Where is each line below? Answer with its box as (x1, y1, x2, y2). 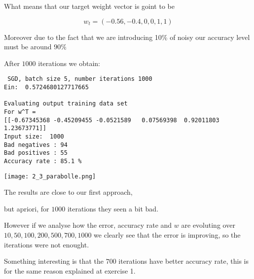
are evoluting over (181, 220, 235, 230)
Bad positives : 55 (4, 149, 68, 157)
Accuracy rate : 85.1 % (4, 157, 82, 165)
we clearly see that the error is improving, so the (94, 230, 241, 240)
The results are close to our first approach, (4, 187, 133, 197)
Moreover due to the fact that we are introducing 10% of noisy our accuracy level (4, 32, 250, 42)
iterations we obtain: (38, 58, 101, 68)
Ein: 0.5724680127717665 (4, 84, 89, 91)
